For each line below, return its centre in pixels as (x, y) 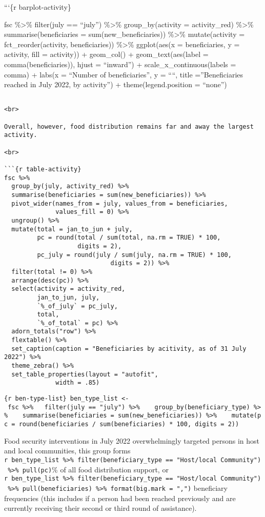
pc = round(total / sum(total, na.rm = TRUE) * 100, (129, 238)
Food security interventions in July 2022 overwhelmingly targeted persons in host (132, 440)
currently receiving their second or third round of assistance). (100, 508)
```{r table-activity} (43, 169)
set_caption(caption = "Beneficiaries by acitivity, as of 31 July (129, 349)
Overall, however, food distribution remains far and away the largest (129, 126)
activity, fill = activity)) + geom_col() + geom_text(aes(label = (106, 54)
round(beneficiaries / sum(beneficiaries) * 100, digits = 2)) (129, 424)
